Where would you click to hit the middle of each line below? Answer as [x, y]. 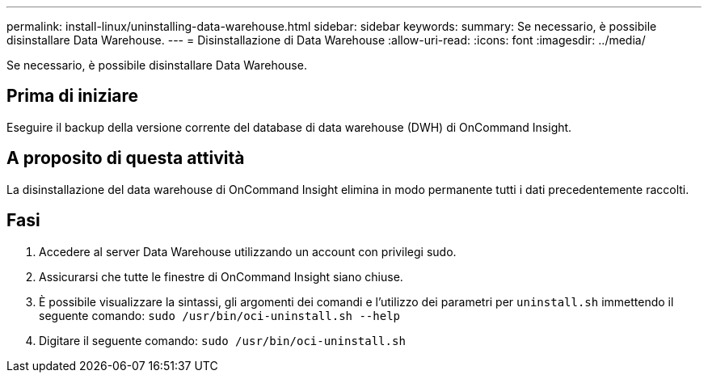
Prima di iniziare [73, 96]
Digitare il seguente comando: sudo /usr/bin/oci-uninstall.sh [222, 340]
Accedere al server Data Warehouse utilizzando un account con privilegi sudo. [248, 251]
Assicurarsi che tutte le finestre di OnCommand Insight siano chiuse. [221, 276]
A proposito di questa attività [126, 158]
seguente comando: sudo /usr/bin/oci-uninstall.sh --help [219, 315]
